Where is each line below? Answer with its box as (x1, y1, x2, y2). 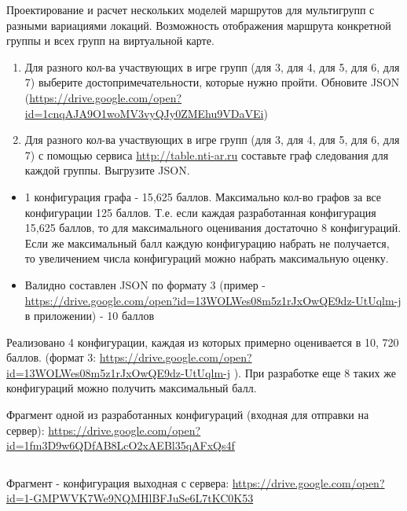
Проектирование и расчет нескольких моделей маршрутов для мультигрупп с (6, 2, 375, 17)
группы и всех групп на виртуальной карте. (6, 32, 214, 49)
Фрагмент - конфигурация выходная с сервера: (6, 474, 229, 491)
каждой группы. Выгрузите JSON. (24, 162, 190, 178)
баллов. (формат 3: (6, 349, 97, 366)
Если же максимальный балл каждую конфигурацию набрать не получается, (24, 234, 390, 251)
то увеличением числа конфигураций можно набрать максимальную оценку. (24, 250, 389, 267)
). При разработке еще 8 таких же (233, 364, 396, 380)
